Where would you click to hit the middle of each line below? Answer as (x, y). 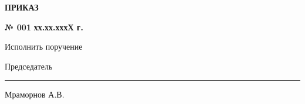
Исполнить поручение (44, 46)
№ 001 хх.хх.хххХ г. (44, 27)
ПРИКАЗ (22, 7)
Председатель (29, 66)
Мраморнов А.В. (35, 94)
